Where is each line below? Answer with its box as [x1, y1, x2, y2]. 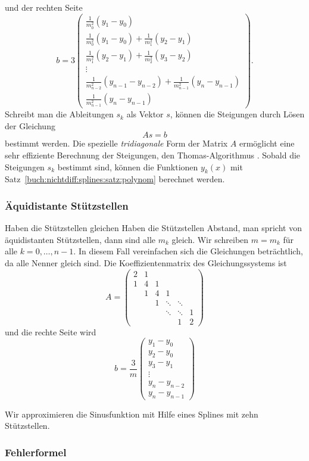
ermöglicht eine [239, 137, 295, 149]
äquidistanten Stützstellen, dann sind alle [5, 233, 156, 245]
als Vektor [126, 108, 164, 120]
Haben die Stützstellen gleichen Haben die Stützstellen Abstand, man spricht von [5, 222, 302, 234]
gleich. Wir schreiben [171, 233, 249, 245]
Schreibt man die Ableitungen [5, 108, 114, 120]
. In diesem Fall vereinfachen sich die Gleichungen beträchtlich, [73, 245, 303, 257]
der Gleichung [5, 119, 55, 132]
